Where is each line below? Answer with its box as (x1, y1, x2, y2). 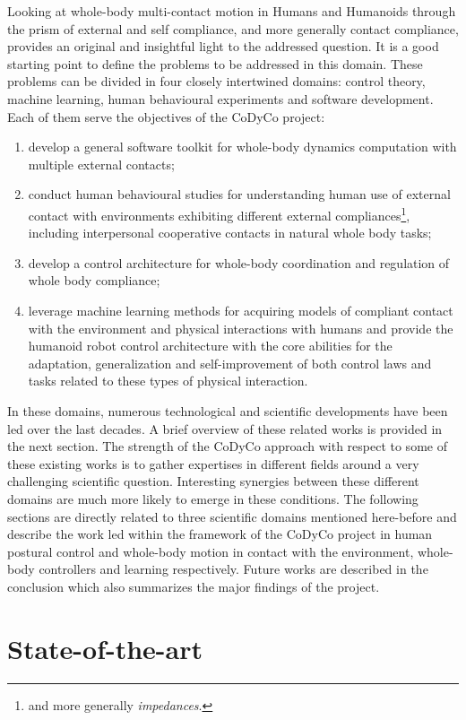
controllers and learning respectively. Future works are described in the (39, 560, 428, 578)
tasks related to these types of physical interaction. (28, 371, 308, 390)
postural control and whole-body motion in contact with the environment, (7, 542, 414, 560)
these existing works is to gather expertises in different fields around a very (7, 454, 419, 473)
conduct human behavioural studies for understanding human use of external (28, 185, 451, 204)
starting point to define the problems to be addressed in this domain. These (7, 54, 423, 73)
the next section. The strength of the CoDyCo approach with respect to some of (7, 437, 447, 455)
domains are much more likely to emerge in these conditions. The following (7, 489, 419, 507)
